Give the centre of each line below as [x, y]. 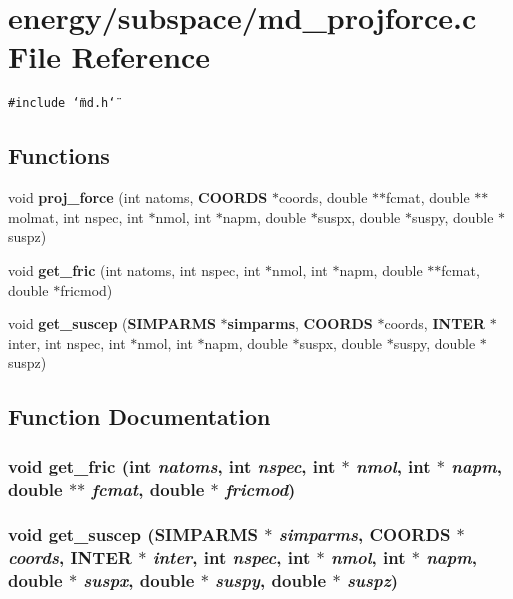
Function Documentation [139, 416]
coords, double [323, 197]
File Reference [109, 56]
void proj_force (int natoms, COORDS [138, 197]
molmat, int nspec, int [76, 216]
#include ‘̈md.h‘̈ [62, 103]
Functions [59, 155]
